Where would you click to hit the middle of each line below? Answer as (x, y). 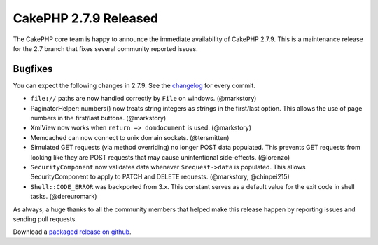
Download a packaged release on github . (72, 232)
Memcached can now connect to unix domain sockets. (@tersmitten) (130, 137)
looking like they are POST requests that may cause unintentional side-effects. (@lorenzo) (160, 157)
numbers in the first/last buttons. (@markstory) (98, 118)
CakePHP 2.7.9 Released (86, 18)
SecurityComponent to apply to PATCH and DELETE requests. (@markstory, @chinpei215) (160, 177)
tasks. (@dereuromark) (64, 197)
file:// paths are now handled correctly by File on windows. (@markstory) (143, 99)
